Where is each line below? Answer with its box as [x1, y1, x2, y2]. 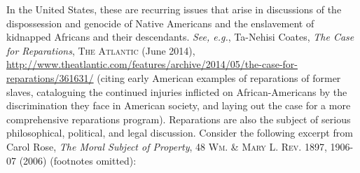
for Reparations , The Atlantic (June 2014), [6, 43, 195, 57]
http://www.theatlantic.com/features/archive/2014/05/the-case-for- [6, 57, 298, 71]
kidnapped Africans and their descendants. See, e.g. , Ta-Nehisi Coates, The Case [6, 29, 354, 44]
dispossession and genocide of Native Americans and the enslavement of [6, 15, 314, 30]
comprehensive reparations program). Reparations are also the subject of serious [6, 111, 351, 126]
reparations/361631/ [6, 70, 94, 85]
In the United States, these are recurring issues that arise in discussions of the [6, 2, 342, 16]
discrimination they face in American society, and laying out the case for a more [6, 98, 351, 113]
